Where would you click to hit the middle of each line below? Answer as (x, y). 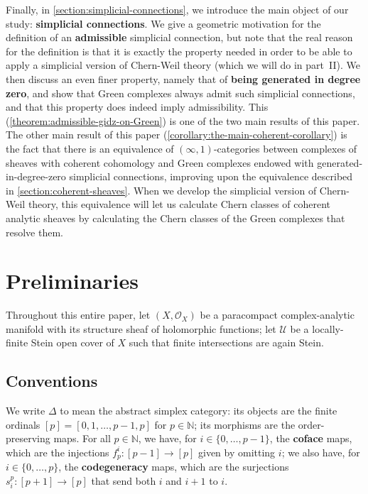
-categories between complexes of (285, 148)
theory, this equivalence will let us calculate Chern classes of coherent (179, 204)
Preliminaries (72, 281)
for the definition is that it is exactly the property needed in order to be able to (179, 51)
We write (26, 411)
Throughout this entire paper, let (78, 315)
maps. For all (82, 438)
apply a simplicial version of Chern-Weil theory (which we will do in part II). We (183, 65)
